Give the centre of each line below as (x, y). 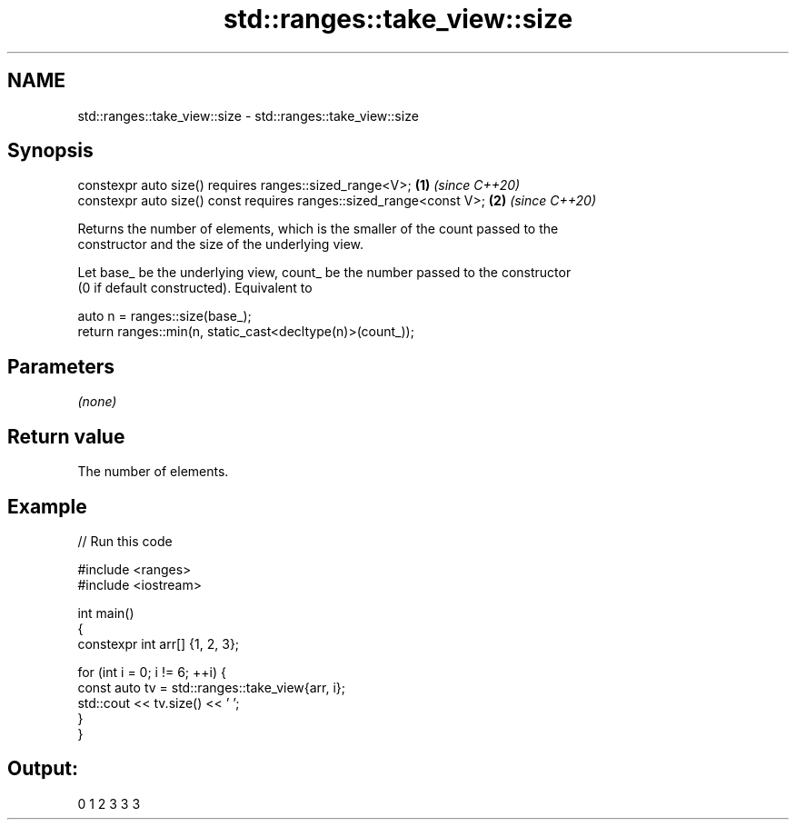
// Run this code (125, 541)
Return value (66, 436)
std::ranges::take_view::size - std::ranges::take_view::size (248, 115)
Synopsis (50, 151)
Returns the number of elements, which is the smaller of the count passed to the (318, 229)
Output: (43, 769)
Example (47, 506)
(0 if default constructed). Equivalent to (195, 288)
